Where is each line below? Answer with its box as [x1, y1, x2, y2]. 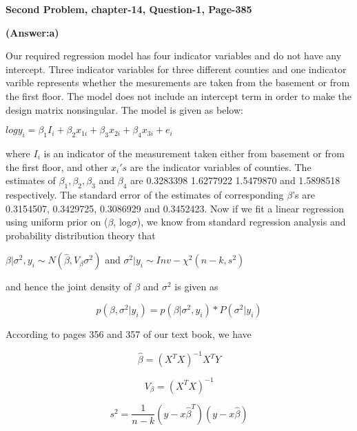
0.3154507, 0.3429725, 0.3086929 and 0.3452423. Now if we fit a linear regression [6, 201, 345, 215]
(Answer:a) [6, 25, 59, 39]
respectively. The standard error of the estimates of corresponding [6, 187, 284, 201]
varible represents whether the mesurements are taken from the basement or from [6, 75, 350, 90]
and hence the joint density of [6, 279, 132, 294]
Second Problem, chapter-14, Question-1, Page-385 [6, 2, 252, 16]
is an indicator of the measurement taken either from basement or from [43, 146, 345, 160]
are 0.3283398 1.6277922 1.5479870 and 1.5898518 [130, 173, 340, 188]
